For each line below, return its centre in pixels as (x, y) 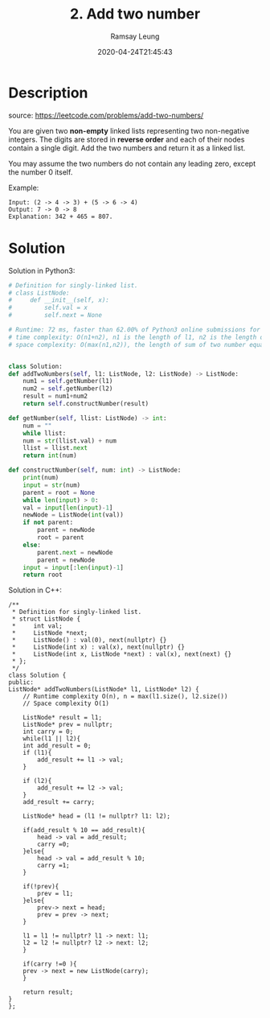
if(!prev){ (41, 887)
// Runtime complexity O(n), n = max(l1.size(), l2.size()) (125, 697)
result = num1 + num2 (55, 396)
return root (43, 575)
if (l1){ (37, 753)
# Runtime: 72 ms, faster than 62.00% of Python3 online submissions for (135, 330)
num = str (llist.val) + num (70, 441)
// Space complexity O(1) (66, 704)
